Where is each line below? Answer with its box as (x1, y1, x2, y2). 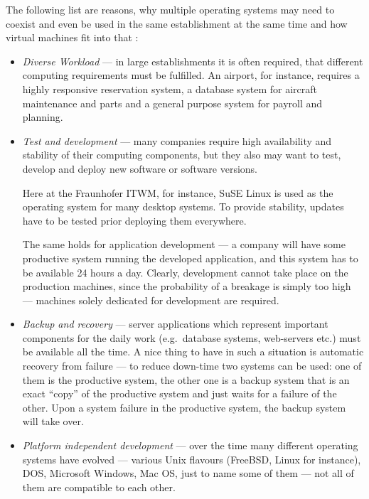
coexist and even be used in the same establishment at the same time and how (6, 16, 348, 31)
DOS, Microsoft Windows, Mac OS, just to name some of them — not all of (22, 466, 354, 481)
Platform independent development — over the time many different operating (22, 438, 358, 453)
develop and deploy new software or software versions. (22, 161, 258, 176)
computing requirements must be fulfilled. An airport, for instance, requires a (22, 68, 360, 82)
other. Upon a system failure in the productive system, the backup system (22, 399, 346, 414)
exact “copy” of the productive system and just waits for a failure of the (22, 386, 337, 401)
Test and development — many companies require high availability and (22, 133, 332, 148)
